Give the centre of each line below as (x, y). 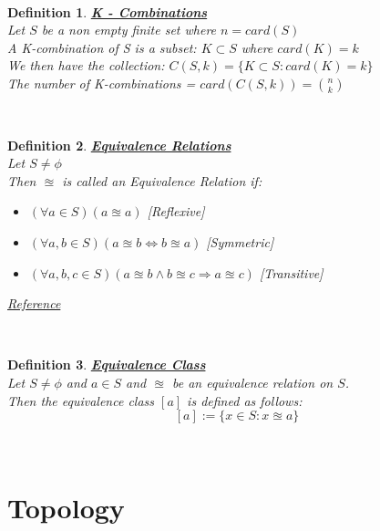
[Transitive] (291, 272)
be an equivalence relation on (252, 382)
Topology (66, 507)
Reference (34, 303)
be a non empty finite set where (129, 30)
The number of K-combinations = (102, 83)
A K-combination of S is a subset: (102, 47)
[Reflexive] (176, 211)
